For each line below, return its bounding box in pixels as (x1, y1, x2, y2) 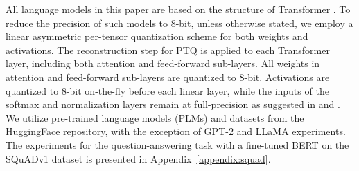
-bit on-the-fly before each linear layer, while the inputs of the (66, 83, 329, 98)
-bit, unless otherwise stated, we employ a (175, 15, 353, 30)
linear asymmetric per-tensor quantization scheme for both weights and (6, 29, 308, 44)
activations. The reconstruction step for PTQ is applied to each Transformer (6, 42, 330, 57)
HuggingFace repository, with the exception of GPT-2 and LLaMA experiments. (6, 124, 346, 138)
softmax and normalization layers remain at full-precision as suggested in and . (6, 97, 340, 111)
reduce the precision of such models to (6, 15, 168, 30)
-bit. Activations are (244, 69, 330, 84)
